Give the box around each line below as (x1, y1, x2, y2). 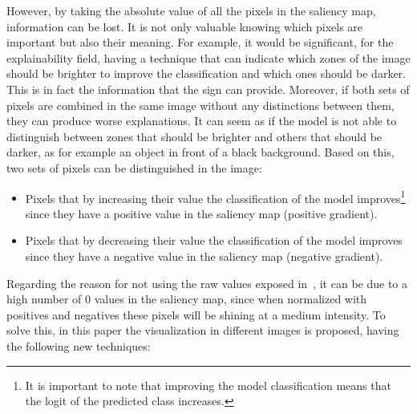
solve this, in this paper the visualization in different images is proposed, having (6, 322, 399, 339)
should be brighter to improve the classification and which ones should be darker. (6, 65, 406, 82)
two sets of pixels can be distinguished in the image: (6, 159, 262, 176)
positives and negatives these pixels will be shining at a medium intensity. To (6, 306, 386, 323)
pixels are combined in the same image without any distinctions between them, (6, 96, 395, 113)
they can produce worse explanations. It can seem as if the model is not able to (6, 112, 397, 129)
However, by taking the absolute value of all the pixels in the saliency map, (6, 2, 376, 18)
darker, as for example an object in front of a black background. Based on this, (6, 144, 395, 160)
